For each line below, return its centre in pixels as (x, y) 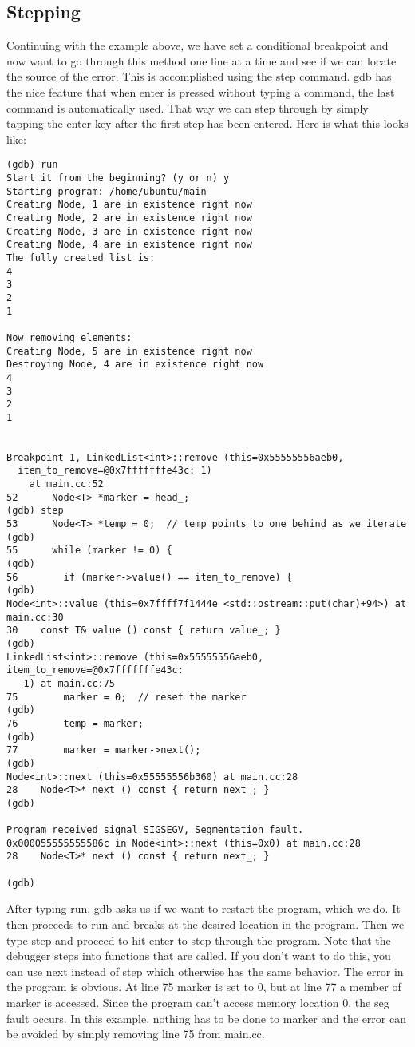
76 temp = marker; (75, 723)
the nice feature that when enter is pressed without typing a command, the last (201, 91)
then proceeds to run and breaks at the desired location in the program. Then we (206, 924)
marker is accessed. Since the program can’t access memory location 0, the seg (198, 1003)
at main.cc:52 (66, 484)
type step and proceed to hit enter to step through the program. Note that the (199, 940)
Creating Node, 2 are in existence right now (129, 218)
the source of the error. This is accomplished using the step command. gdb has (199, 76)
